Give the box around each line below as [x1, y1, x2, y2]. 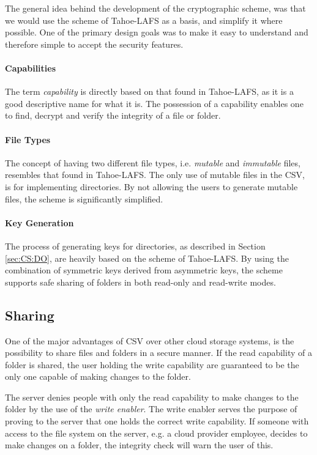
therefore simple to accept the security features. [5, 37, 184, 50]
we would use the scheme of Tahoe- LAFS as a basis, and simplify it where [5, 13, 283, 26]
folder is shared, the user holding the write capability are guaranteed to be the [5, 358, 299, 371]
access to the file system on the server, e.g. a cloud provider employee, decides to [5, 426, 308, 439]
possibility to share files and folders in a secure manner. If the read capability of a [5, 346, 312, 359]
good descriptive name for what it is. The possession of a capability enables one [5, 97, 304, 109]
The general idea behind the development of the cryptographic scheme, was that [5, 2, 306, 14]
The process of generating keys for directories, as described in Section [5, 239, 266, 252]
